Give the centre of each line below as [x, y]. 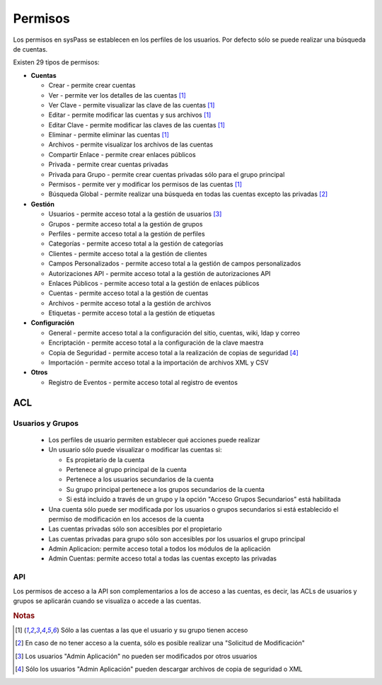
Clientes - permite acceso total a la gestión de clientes [128, 253]
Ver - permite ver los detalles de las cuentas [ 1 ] [117, 95]
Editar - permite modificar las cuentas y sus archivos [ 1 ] [130, 115]
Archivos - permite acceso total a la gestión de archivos [130, 303]
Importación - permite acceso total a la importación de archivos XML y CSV [158, 363]
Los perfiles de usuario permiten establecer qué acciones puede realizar [155, 439]
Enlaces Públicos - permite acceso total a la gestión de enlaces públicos [154, 283]
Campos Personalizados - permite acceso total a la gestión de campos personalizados [175, 264]
